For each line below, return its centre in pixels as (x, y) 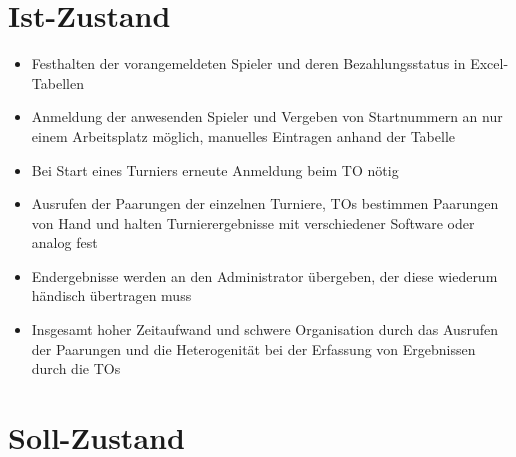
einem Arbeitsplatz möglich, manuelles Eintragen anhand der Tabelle (243, 135)
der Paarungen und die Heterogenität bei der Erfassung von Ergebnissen (253, 348)
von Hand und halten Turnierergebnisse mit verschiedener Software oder (253, 222)
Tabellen (57, 82)
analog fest (64, 242)
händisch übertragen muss (111, 295)
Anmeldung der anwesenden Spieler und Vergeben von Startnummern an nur (267, 116)
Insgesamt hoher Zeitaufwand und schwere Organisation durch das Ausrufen (264, 329)
